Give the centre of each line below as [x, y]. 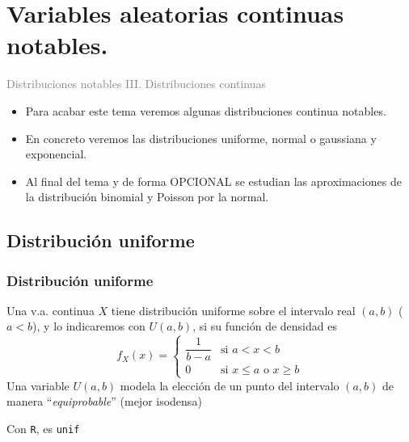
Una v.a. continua [51, 310]
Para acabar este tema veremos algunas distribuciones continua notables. [206, 110]
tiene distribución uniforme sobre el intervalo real [233, 310]
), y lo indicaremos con [89, 326]
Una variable [38, 385]
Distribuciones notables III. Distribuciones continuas [137, 84]
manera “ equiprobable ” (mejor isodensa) [104, 401]
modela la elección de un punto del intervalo [230, 385]
